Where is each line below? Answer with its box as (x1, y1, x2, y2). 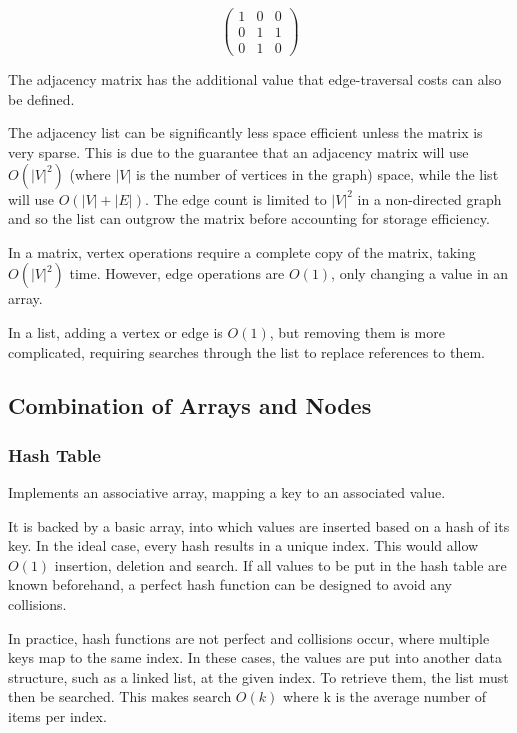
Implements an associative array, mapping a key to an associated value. (8, 482, 446, 503)
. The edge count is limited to (144, 188, 327, 209)
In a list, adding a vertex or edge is (8, 321, 223, 342)
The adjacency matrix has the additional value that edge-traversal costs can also (8, 69, 502, 90)
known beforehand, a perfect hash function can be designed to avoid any (8, 574, 452, 595)
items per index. (8, 706, 107, 727)
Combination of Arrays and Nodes (8, 390, 372, 421)
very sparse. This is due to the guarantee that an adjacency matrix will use (8, 141, 469, 162)
